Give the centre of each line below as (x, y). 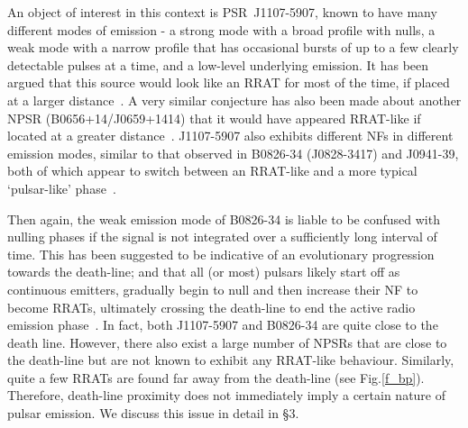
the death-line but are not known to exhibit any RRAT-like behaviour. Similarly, (231, 360)
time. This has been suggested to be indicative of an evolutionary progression (221, 254)
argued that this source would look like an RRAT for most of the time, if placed (229, 82)
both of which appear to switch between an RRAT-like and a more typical (212, 171)
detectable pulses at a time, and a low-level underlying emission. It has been (218, 64)
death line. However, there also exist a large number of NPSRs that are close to (227, 342)
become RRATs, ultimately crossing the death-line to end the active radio (211, 307)
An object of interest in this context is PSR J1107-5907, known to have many (222, 12)
